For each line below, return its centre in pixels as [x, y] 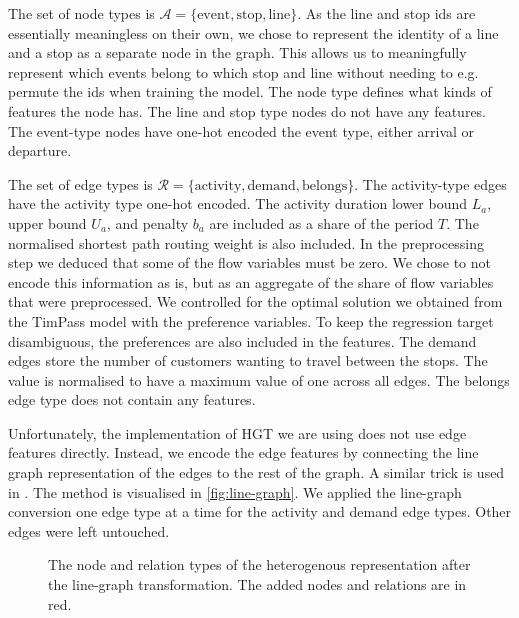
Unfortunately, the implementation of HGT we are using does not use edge [237, 432]
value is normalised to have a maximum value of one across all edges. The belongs [259, 379]
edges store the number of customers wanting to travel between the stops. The [248, 360]
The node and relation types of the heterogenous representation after [259, 564]
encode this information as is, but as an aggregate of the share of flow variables [251, 281]
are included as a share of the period [321, 222]
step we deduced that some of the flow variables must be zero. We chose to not [249, 262]
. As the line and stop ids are [386, 13]
